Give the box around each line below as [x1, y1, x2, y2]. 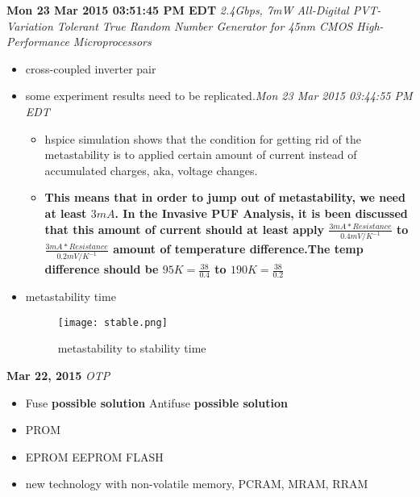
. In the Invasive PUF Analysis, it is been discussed [114, 204, 408, 221]
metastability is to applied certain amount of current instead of [44, 146, 357, 163]
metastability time [25, 288, 116, 305]
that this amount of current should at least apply [44, 220, 325, 237]
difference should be [44, 261, 159, 278]
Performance [6, 33, 69, 50]
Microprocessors [73, 33, 152, 50]
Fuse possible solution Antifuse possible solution [25, 394, 288, 411]
